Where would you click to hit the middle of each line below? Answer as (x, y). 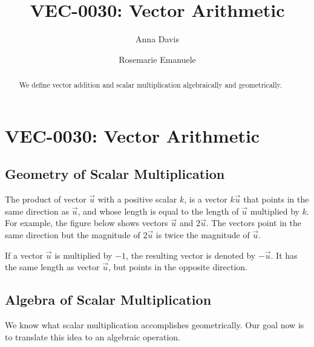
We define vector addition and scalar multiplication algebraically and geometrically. (151, 85)
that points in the (276, 199)
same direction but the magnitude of (73, 234)
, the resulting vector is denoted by (191, 255)
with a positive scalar (137, 199)
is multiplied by (83, 255)
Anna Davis (157, 39)
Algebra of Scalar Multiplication (108, 300)
